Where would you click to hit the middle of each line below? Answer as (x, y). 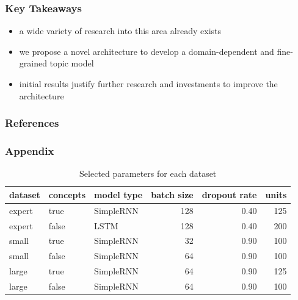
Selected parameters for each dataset (148, 173)
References (32, 123)
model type (118, 194)
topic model (72, 63)
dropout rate (229, 194)
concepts (67, 194)
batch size (172, 194)
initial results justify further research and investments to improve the (148, 84)
